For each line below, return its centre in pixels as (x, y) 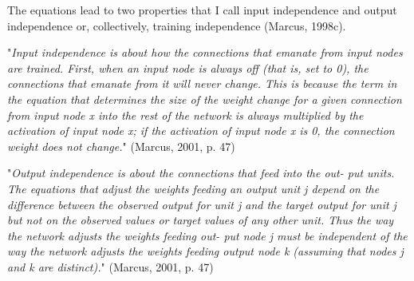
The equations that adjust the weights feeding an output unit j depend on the (193, 188)
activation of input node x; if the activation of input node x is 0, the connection (201, 131)
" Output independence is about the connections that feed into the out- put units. (201, 173)
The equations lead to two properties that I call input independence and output (202, 10)
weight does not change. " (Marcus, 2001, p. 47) (121, 146)
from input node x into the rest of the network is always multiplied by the (185, 115)
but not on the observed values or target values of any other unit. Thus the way (201, 220)
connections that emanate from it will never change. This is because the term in (202, 83)
